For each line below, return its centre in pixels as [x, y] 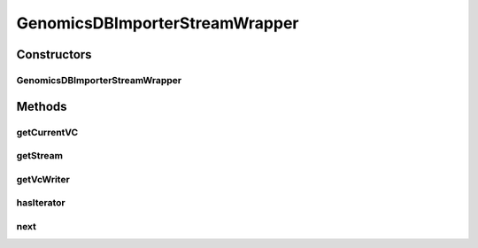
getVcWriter [43, 179]
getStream [40, 156]
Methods [42, 106]
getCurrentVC [47, 132]
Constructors [54, 54]
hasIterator [41, 203]
